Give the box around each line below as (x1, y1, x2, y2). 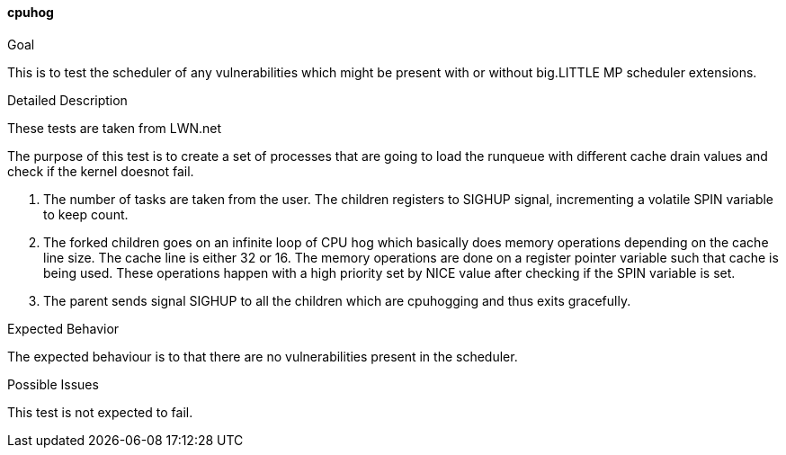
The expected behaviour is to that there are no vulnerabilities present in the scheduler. (7, 348, 518, 364)
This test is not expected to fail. (7, 404, 193, 420)
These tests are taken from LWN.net (7, 120, 222, 136)
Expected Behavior (7, 320, 120, 336)
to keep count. (43, 206, 129, 222)
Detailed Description (7, 92, 128, 108)
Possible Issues (7, 376, 99, 392)
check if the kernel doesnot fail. (7, 163, 194, 179)
